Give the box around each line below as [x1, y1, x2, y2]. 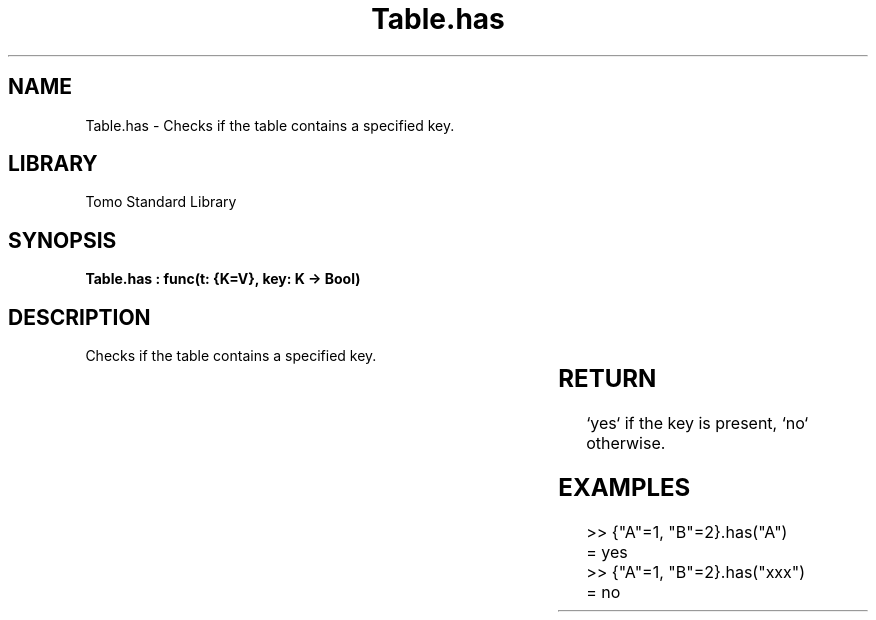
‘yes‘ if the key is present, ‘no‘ [586, 413, 809, 434]
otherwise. [586, 433, 666, 454]
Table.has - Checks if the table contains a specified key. [85, 116, 455, 134]
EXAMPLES [558, 472, 691, 502]
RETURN [558, 364, 657, 394]
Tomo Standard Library [85, 193, 237, 211]
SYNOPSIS [8, 227, 117, 253]
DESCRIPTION [8, 304, 151, 330]
